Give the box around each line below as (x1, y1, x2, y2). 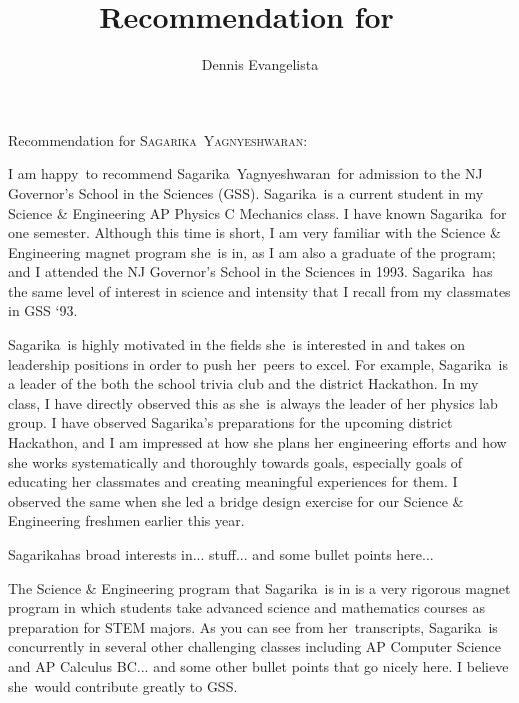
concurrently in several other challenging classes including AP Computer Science (8, 636, 502, 657)
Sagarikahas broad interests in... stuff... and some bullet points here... (8, 544, 434, 564)
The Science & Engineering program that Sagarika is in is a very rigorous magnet (8, 577, 511, 598)
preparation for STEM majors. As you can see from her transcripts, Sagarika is (8, 616, 498, 637)
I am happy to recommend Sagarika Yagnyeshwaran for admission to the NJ (8, 163, 483, 184)
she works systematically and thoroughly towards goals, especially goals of (8, 451, 463, 472)
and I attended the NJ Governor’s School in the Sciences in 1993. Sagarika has (8, 261, 493, 282)
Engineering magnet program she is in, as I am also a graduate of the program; (8, 241, 496, 262)
